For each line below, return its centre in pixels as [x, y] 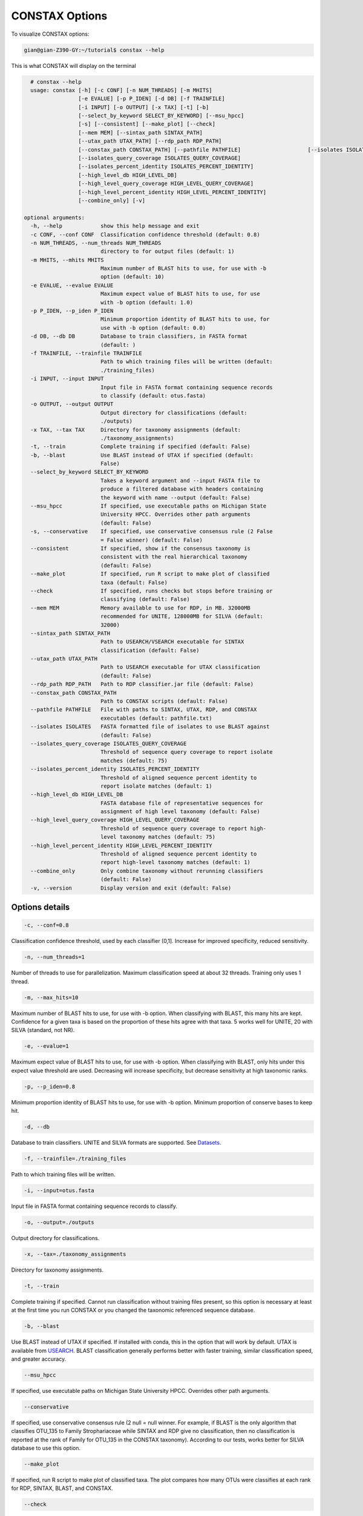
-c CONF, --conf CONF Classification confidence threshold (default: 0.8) [145, 234]
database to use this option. [46, 1448]
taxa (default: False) [134, 582]
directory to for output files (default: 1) [167, 251]
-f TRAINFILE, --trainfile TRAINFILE [86, 353]
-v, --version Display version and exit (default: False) [131, 888]
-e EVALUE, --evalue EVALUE [72, 285]
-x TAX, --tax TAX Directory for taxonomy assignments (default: [136, 430]
